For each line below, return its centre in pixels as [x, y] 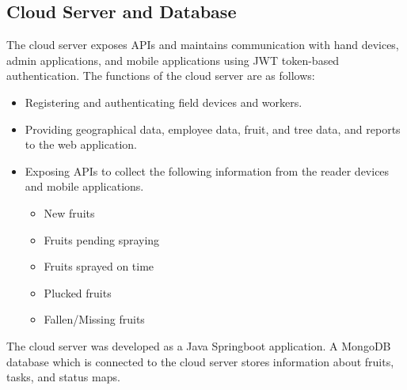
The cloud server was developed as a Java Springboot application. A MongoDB [199, 345]
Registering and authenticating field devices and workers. [164, 102]
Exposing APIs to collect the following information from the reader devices [207, 170]
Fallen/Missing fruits [94, 319]
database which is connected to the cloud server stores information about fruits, [200, 361]
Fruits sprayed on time [99, 266]
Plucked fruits [78, 292]
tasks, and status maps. [63, 377]
